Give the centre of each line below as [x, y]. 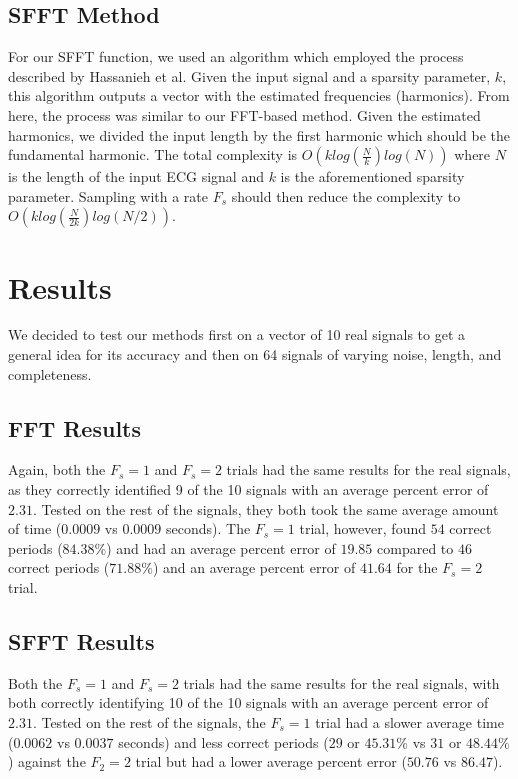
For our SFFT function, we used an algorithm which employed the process [236, 56]
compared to [415, 547]
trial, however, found [363, 528]
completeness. [50, 373]
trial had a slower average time [409, 722]
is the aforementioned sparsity [372, 176]
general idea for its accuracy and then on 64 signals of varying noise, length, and [255, 354]
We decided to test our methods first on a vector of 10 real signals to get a [237, 334]
